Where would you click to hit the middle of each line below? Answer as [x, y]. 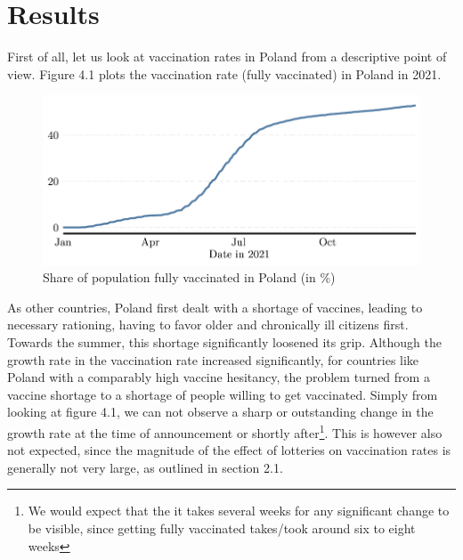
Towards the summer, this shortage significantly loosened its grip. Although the [224, 341]
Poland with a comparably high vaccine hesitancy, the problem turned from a [219, 377]
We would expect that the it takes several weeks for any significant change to [239, 511]
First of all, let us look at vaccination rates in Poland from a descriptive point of [227, 57]
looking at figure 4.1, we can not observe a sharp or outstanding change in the [220, 412]
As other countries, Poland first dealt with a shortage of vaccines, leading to [215, 307]
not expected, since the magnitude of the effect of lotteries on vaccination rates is [229, 450]
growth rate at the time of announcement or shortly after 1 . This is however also [225, 431]
